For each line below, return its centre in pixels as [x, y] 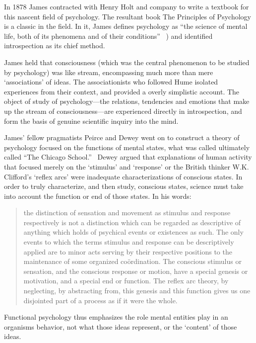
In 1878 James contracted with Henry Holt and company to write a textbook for [127, 6]
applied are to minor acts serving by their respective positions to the [128, 251]
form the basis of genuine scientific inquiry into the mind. [91, 121]
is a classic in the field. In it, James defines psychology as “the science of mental [126, 26]
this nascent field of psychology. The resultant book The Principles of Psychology [128, 16]
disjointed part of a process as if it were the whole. [100, 300]
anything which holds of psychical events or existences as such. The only [133, 232]
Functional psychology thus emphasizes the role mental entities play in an [116, 317]
